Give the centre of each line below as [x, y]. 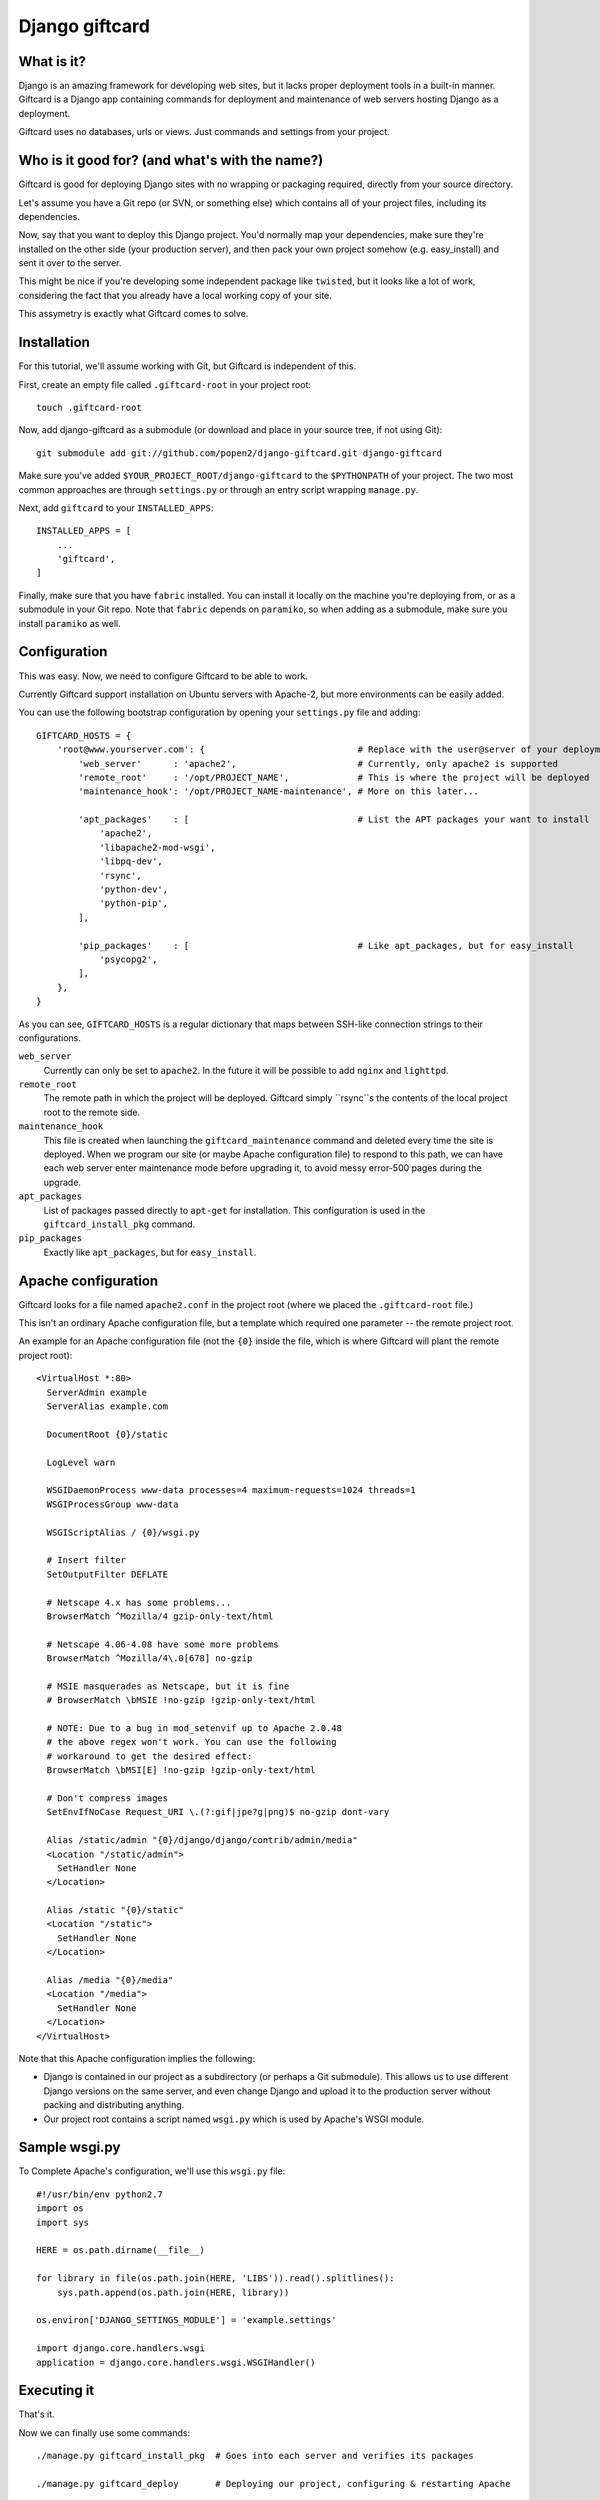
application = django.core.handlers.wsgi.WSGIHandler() [176, 2362]
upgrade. [62, 1182]
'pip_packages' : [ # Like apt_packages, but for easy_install [326, 945]
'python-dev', [134, 889]
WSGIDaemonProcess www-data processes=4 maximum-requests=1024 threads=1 [231, 1490]
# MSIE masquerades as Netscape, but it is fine [168, 1686]
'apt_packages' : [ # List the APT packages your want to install [334, 819]
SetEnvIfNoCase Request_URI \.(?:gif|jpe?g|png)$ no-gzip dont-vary [218, 1812]
